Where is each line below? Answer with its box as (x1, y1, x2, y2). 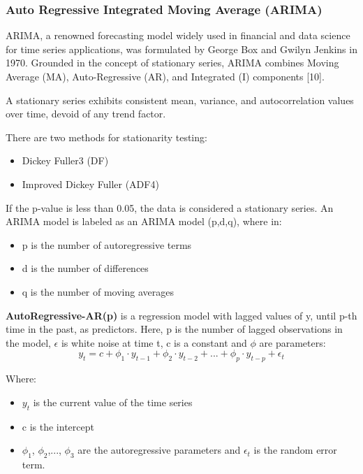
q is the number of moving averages (22, 284, 175, 299)
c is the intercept (22, 419, 94, 433)
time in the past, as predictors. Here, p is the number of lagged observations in (6, 322, 343, 336)
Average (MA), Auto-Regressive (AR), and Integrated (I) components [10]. (6, 69, 325, 83)
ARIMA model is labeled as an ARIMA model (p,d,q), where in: (6, 214, 282, 229)
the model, (6, 335, 51, 350)
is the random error (253, 443, 337, 457)
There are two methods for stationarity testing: (6, 129, 207, 144)
